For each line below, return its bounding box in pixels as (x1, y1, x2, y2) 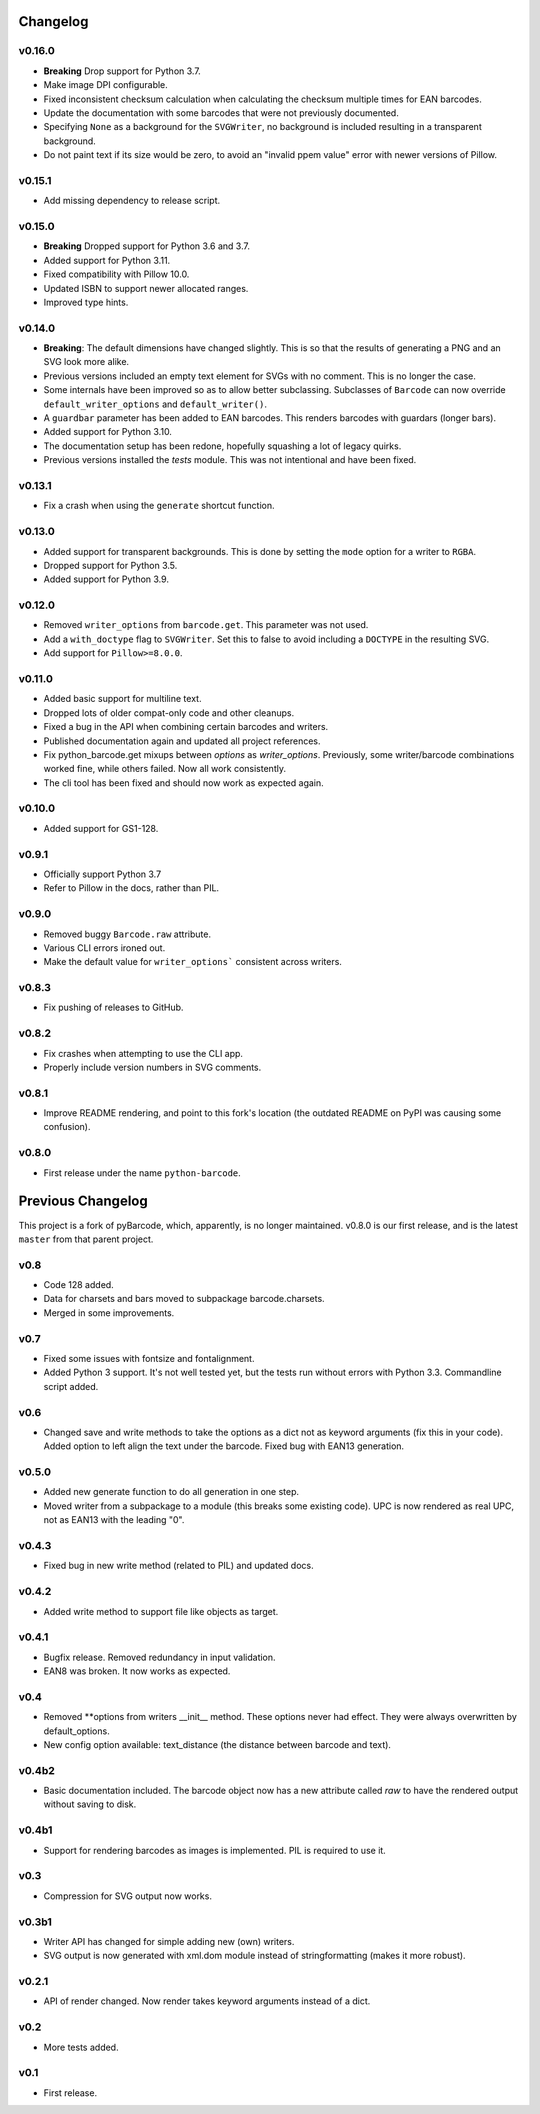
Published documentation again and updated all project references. (43, 735, 321, 747)
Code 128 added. (43, 1279, 114, 1291)
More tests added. (43, 2041, 119, 2053)
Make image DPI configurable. (43, 79, 169, 91)
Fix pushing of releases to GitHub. (43, 1001, 184, 1014)
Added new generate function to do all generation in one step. (43, 1486, 300, 1498)
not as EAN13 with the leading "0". (43, 1514, 185, 1526)
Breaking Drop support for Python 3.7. (43, 65, 202, 77)
